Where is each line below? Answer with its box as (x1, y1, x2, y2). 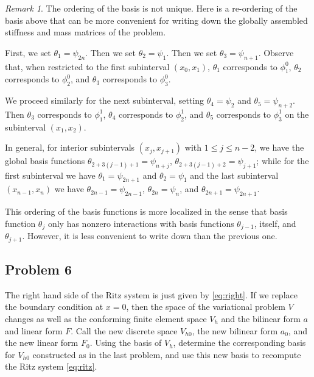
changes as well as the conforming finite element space (5, 312, 207, 325)
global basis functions (5, 154, 85, 167)
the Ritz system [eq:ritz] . (5, 360, 97, 373)
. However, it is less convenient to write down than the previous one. (22, 229, 277, 242)
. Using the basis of (89, 336, 162, 349)
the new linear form (5, 336, 78, 349)
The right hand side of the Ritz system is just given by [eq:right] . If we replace (5, 288, 298, 301)
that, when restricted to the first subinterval (5, 60, 170, 73)
